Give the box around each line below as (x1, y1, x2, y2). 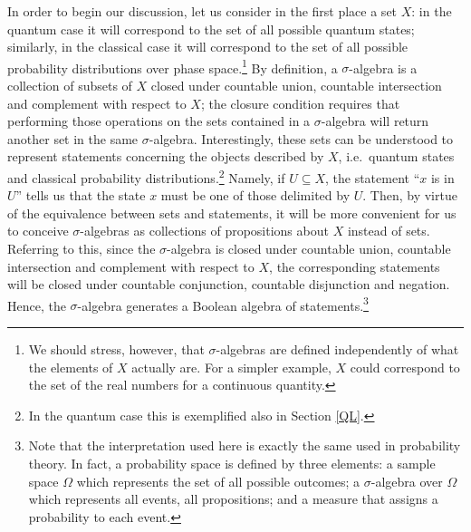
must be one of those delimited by (160, 186, 351, 205)
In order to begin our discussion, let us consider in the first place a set (7, 2, 398, 20)
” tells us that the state (15, 186, 146, 205)
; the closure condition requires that (200, 93, 400, 112)
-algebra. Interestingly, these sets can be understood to (149, 129, 454, 148)
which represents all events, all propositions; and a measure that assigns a (28, 489, 438, 508)
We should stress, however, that (28, 340, 205, 359)
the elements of (28, 357, 113, 376)
